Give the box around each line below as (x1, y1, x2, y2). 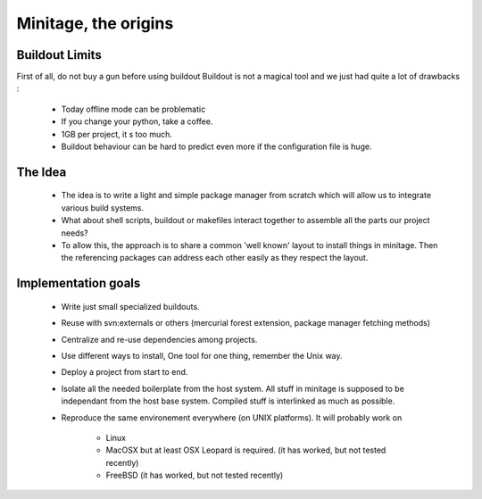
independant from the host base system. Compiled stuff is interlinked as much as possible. (61, 395, 395, 406)
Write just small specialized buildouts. (61, 301, 200, 312)
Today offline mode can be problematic (61, 104, 206, 114)
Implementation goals (16, 276, 141, 291)
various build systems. (61, 202, 145, 213)
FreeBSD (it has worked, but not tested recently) (105, 470, 284, 481)
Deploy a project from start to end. (61, 367, 188, 378)
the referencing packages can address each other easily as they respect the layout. (61, 253, 369, 263)
